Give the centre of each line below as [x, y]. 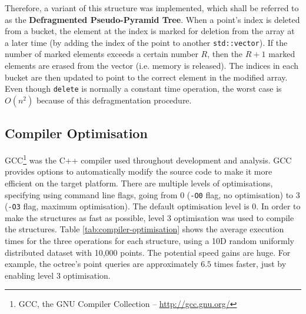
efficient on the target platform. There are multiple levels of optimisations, [139, 183]
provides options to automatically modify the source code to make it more [139, 171]
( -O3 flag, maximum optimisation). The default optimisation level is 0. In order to [153, 206]
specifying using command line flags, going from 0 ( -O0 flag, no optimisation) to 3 [152, 194]
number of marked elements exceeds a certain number [102, 54]
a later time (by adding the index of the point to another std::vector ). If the [146, 42]
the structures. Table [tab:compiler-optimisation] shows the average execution [144, 229]
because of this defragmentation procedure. [114, 100]
